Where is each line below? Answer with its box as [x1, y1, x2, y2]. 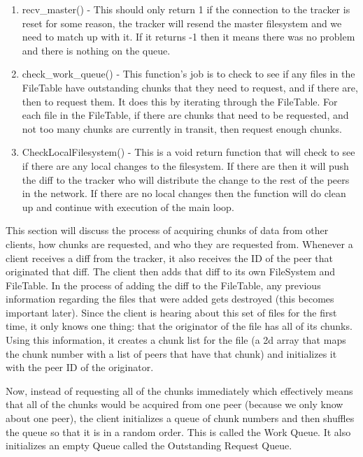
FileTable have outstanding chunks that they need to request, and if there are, [22, 80, 358, 94]
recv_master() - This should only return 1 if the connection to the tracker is [22, 2, 350, 16]
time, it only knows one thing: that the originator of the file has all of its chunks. [6, 319, 353, 333]
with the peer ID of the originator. [6, 360, 154, 375]
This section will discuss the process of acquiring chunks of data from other [6, 223, 329, 238]
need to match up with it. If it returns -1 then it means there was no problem [22, 29, 355, 44]
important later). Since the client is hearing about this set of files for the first [6, 305, 337, 319]
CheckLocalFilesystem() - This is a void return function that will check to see [22, 145, 355, 159]
